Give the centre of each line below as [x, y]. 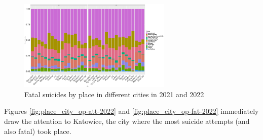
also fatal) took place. [38, 131]
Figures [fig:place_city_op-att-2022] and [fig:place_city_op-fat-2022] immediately [131, 111]
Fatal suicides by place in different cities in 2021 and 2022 [114, 94]
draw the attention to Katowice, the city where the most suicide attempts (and [127, 121]
